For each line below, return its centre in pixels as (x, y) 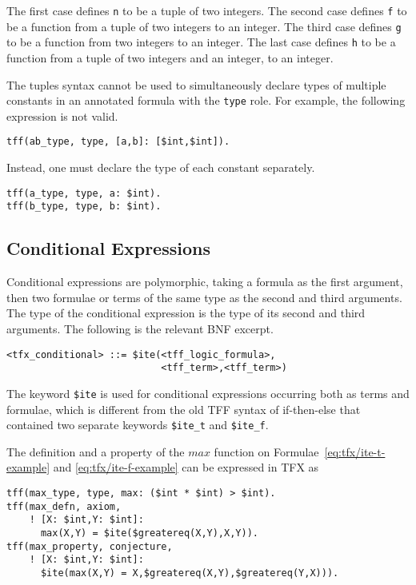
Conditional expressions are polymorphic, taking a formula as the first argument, (205, 282)
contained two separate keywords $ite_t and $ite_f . (138, 425)
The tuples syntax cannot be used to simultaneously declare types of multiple (196, 84)
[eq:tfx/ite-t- (355, 451)
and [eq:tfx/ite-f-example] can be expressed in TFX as (186, 467)
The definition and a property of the (96, 451)
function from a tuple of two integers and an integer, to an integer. (170, 57)
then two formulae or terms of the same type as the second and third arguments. (204, 297)
